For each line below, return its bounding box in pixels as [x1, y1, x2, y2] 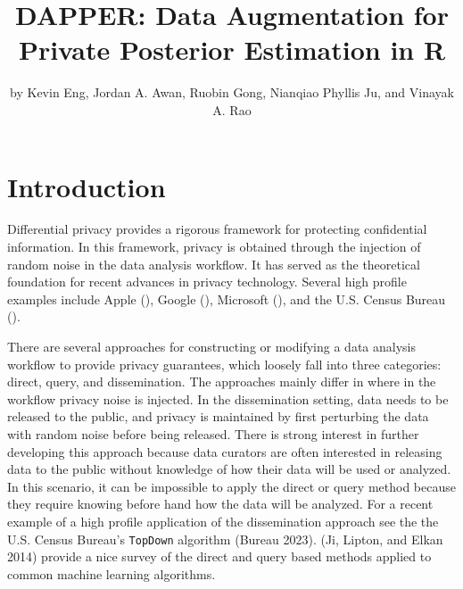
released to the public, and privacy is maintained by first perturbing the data [7, 407, 429, 426]
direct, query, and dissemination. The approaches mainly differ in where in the [7, 372, 436, 391]
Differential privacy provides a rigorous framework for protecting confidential [7, 220, 427, 238]
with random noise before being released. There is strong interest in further [7, 424, 419, 443]
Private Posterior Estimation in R [18, 31, 446, 68]
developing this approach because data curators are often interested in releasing [7, 442, 442, 460]
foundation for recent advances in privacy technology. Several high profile [7, 272, 407, 291]
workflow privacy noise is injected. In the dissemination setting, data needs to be [7, 389, 449, 408]
